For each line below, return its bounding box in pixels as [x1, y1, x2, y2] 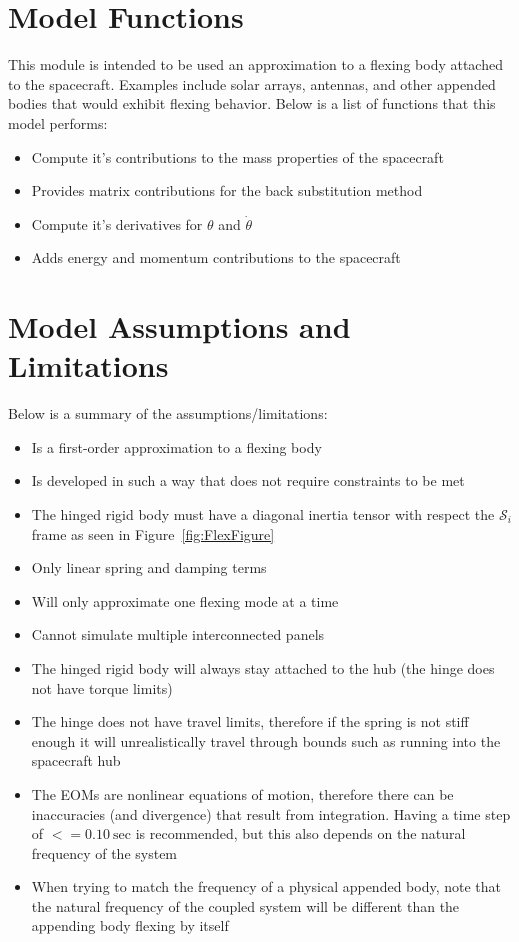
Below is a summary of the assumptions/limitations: [8, 403, 328, 424]
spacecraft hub [31, 750, 121, 771]
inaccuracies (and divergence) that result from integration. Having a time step [31, 803, 511, 824]
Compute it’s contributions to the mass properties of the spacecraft [31, 146, 444, 167]
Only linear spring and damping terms [31, 557, 267, 578]
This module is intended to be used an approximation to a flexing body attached [8, 54, 503, 75]
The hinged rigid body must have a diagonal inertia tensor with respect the [31, 503, 495, 524]
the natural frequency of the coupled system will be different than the [31, 895, 460, 916]
